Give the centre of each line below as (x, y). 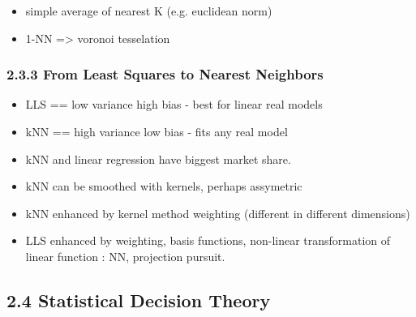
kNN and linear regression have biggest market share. (158, 158)
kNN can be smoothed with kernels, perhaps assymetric (164, 186)
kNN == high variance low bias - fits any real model (157, 131)
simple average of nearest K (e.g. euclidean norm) (149, 11)
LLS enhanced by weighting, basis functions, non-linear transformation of (208, 240)
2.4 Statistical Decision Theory (139, 300)
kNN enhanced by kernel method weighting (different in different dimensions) (218, 213)
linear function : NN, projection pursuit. (125, 256)
